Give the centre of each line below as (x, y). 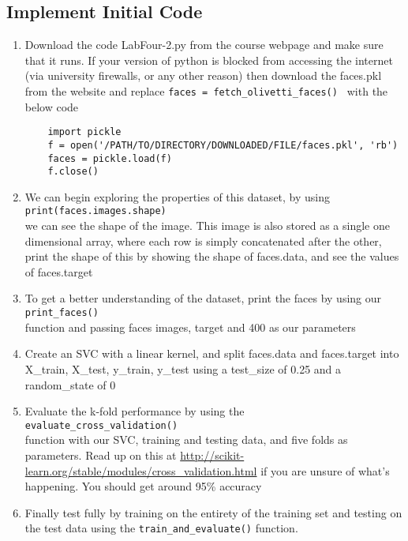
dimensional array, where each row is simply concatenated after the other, (203, 240)
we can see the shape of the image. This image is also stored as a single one (207, 225)
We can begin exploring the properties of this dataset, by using (178, 196)
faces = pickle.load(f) (110, 158)
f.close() (73, 172)
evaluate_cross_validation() (101, 425)
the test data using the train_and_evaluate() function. (161, 528)
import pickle (84, 132)
